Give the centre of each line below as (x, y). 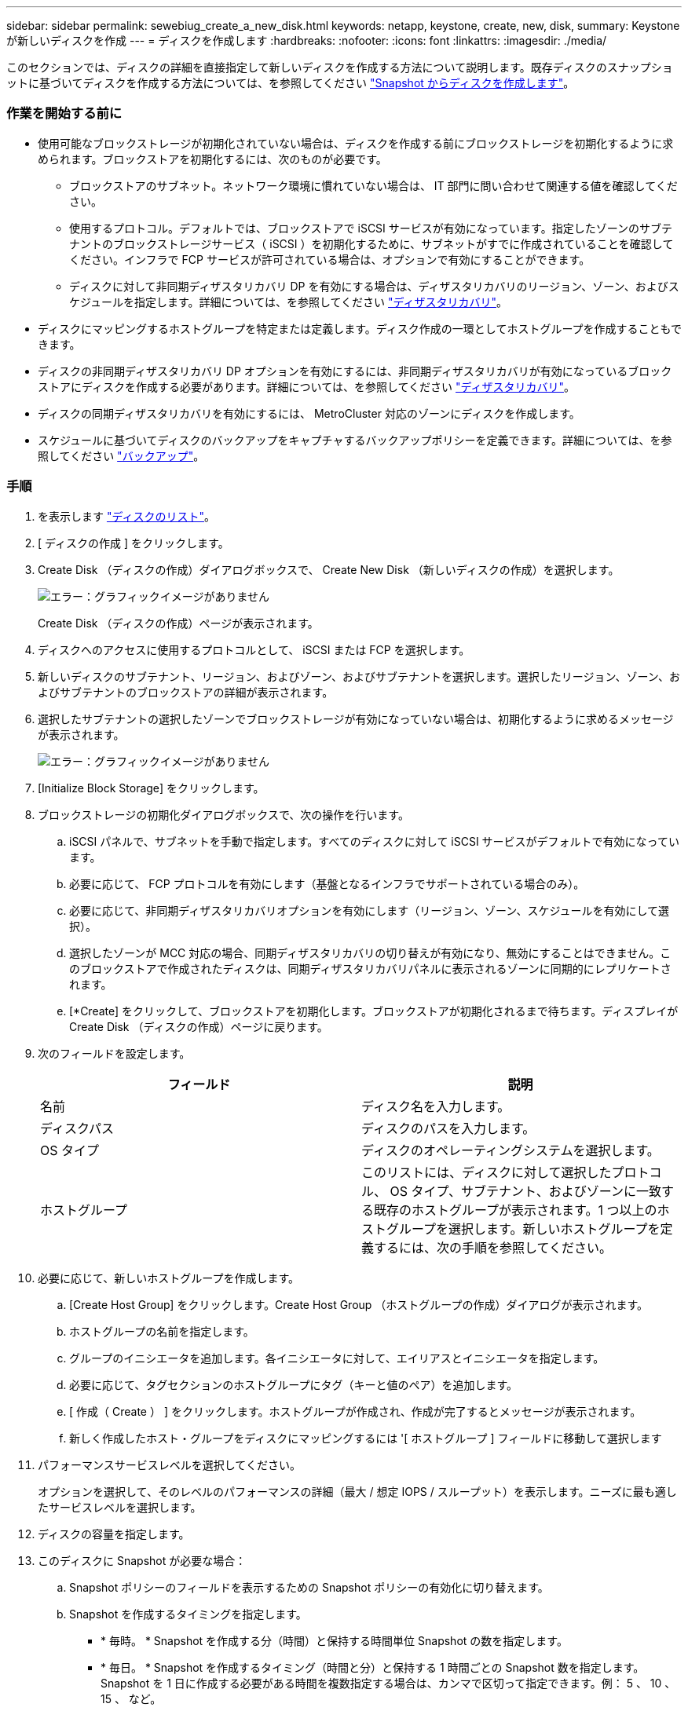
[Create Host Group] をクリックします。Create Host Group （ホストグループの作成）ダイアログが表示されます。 (359, 1304)
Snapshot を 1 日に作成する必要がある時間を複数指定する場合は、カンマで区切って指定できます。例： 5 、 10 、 (388, 1683)
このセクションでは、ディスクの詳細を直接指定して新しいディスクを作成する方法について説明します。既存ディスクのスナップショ (340, 67)
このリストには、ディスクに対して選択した (487, 1172)
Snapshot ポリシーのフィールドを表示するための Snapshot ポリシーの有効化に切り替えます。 (309, 1587)
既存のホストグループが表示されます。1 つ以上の (516, 1210)
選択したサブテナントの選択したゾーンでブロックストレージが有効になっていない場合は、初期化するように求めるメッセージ (356, 718)
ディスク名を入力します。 (436, 1106)
